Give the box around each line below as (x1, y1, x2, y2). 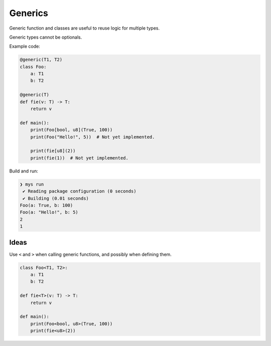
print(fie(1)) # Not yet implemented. (30, 155, 129, 160)
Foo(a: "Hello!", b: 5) (20, 210, 79, 215)
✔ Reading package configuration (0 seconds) (23, 189, 137, 194)
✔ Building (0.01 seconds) (23, 196, 89, 201)
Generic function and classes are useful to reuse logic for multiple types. (9, 25, 160, 31)
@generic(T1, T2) (20, 57, 63, 63)
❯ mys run (20, 181, 44, 187)
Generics (9, 8, 49, 19)
